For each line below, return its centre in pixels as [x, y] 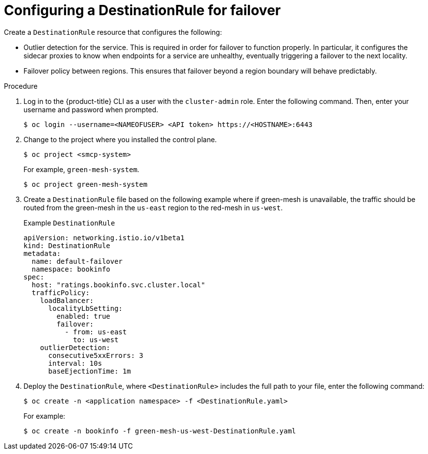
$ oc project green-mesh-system [85, 184]
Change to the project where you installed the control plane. [120, 139]
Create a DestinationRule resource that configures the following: [113, 32]
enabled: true [83, 316]
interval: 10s [75, 363]
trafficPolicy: [60, 292]
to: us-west [96, 340]
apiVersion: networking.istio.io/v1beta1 [104, 238]
